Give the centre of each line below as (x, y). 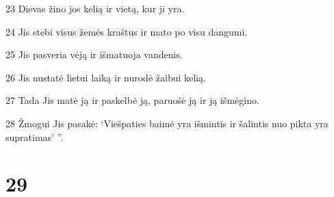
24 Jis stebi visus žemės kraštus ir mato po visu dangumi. (127, 31)
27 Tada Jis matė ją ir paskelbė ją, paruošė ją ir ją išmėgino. (132, 100)
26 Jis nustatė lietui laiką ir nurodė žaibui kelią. (106, 77)
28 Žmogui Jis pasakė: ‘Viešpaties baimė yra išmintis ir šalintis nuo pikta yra (167, 123)
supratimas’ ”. (35, 136)
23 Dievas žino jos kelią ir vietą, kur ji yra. (95, 8)
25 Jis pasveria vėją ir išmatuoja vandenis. (94, 54)
